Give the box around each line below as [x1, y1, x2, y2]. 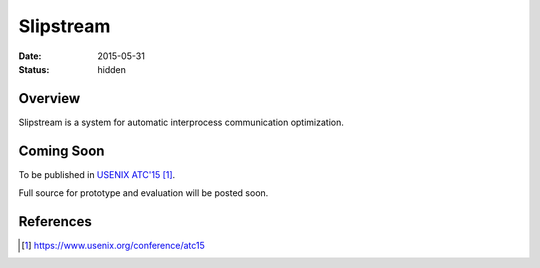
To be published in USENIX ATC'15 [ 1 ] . [18, 168, 176, 180]
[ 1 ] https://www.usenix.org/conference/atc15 [21, 240, 205, 252]
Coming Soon [18, 142, 105, 159]
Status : [18, 63, 50, 75]
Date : [18, 50, 42, 62]
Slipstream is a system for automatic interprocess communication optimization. [18, 116, 344, 128]
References [18, 213, 92, 230]
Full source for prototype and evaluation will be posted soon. [18, 187, 269, 199]
